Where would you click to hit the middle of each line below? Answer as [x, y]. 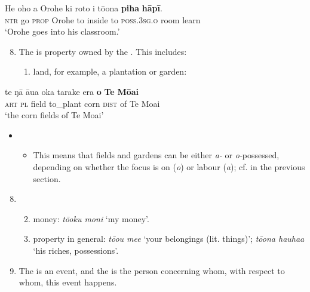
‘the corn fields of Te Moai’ [54, 115]
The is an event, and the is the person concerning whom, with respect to [152, 270]
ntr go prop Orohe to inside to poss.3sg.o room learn [103, 19]
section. [47, 178]
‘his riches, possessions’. [76, 250]
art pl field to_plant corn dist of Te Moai [82, 103]
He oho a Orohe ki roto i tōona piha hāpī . [84, 8]
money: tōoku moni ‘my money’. [91, 218]
